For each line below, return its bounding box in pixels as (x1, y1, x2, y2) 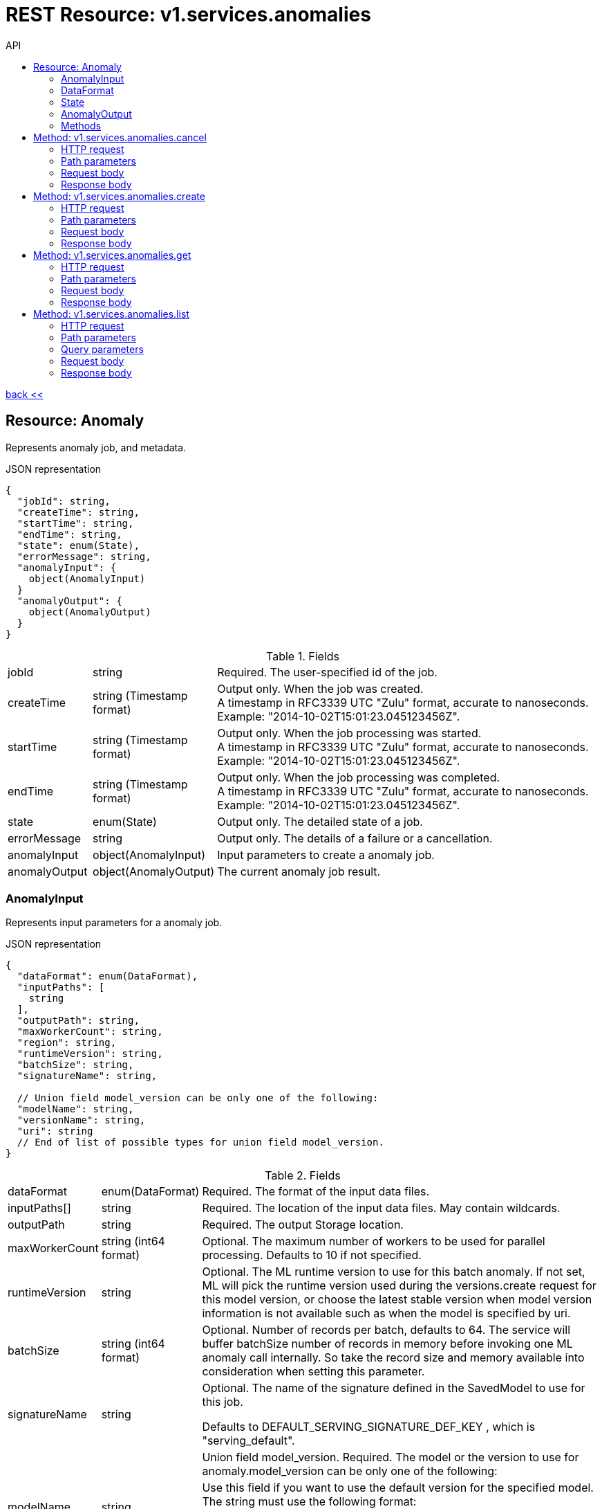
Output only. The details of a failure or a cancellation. (217, 831, 493, 845)
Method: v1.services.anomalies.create (33, 190, 205, 202)
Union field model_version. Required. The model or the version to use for (202, 1450, 579, 1465)
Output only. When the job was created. (217, 681, 424, 696)
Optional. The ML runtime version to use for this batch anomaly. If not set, (202, 1265, 585, 1279)
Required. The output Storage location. (202, 1218, 404, 1232)
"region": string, (17, 1037, 117, 1049)
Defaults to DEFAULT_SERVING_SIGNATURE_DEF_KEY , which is (202, 1420, 536, 1434)
